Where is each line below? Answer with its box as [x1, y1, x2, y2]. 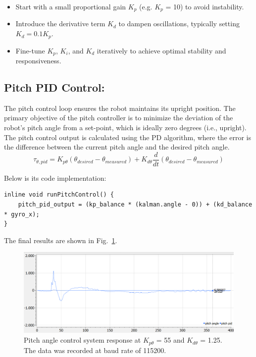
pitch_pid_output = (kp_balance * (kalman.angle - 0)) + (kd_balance [18, 201, 253, 208]
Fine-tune [15, 45, 45, 55]
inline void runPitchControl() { [4, 191, 114, 199]
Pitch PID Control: [4, 79, 105, 95]
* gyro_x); [4, 210, 40, 218]
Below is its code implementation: [4, 172, 106, 183]
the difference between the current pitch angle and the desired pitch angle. [4, 142, 230, 152]
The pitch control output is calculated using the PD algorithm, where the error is [4, 132, 252, 142]
